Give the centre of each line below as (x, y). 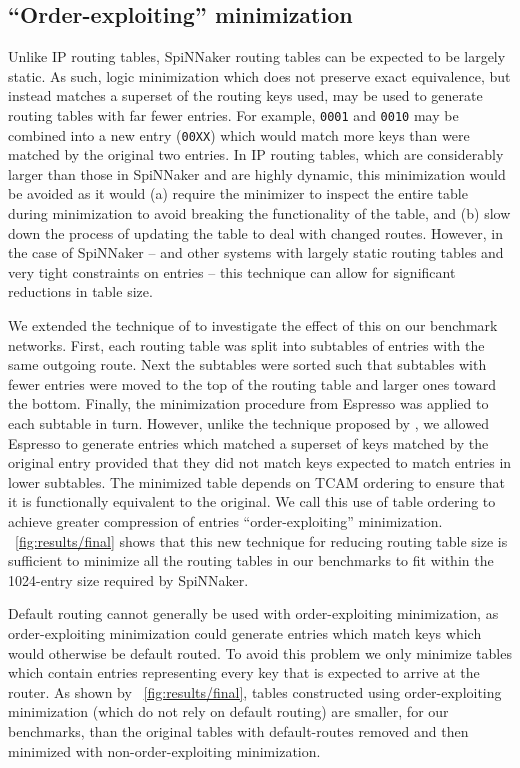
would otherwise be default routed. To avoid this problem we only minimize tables (260, 652)
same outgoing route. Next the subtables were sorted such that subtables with (247, 364)
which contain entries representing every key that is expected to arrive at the (244, 672)
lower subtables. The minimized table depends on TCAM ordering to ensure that (257, 481)
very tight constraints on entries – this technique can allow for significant (232, 271)
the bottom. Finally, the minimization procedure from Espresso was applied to (248, 403)
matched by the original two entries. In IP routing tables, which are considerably (256, 154)
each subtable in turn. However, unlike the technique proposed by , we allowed (248, 423)
